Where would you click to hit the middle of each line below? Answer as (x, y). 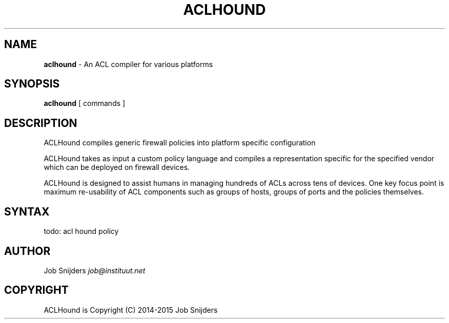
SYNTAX (27, 211)
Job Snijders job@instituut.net (95, 270)
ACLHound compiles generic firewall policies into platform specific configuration (180, 143)
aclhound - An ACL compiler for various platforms (128, 64)
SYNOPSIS (32, 84)
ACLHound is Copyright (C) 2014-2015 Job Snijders (131, 310)
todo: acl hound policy (81, 231)
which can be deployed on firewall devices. (117, 167)
